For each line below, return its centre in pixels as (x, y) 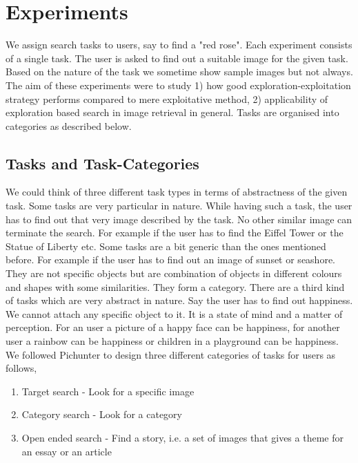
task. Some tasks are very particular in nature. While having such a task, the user (179, 206)
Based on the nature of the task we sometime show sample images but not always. (179, 72)
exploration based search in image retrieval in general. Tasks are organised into (172, 112)
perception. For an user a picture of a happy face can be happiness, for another (173, 327)
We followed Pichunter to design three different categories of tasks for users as (171, 354)
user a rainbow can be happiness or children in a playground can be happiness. (172, 341)
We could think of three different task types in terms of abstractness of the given (177, 192)
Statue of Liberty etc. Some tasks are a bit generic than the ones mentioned (166, 246)
